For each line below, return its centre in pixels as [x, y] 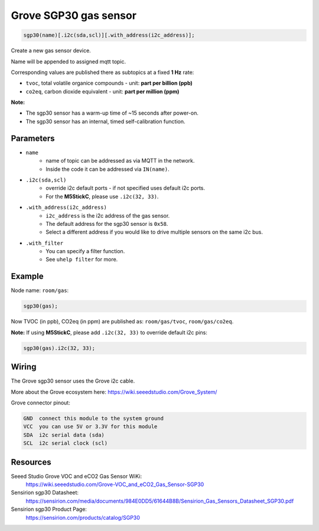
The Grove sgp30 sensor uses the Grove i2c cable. [73, 381]
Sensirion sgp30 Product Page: [49, 509]
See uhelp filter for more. [82, 260]
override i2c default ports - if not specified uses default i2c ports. [125, 188]
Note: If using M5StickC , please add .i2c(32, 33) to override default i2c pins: [109, 332]
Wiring [24, 367]
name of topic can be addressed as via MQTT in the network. [120, 161]
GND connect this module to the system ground [93, 418]
